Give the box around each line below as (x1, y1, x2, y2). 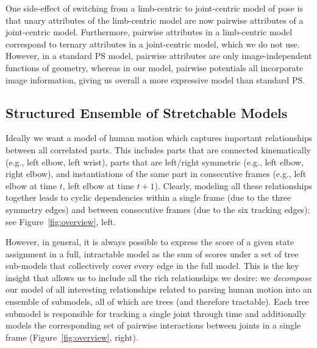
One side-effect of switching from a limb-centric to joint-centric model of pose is (5, 2, 304, 14)
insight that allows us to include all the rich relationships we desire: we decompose (5, 271, 312, 284)
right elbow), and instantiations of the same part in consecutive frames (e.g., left (5, 167, 307, 180)
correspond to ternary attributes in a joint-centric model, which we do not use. (5, 37, 300, 50)
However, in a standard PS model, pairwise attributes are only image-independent (5, 49, 312, 62)
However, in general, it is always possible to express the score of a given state (5, 235, 294, 248)
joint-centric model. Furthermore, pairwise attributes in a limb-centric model (5, 26, 293, 38)
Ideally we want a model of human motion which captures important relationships (5, 131, 313, 144)
